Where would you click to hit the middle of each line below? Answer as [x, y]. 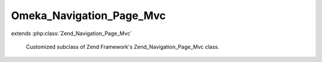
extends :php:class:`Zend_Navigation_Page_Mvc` [72, 33]
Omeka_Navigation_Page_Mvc [89, 15]
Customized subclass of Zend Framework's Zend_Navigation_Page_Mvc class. [123, 46]
